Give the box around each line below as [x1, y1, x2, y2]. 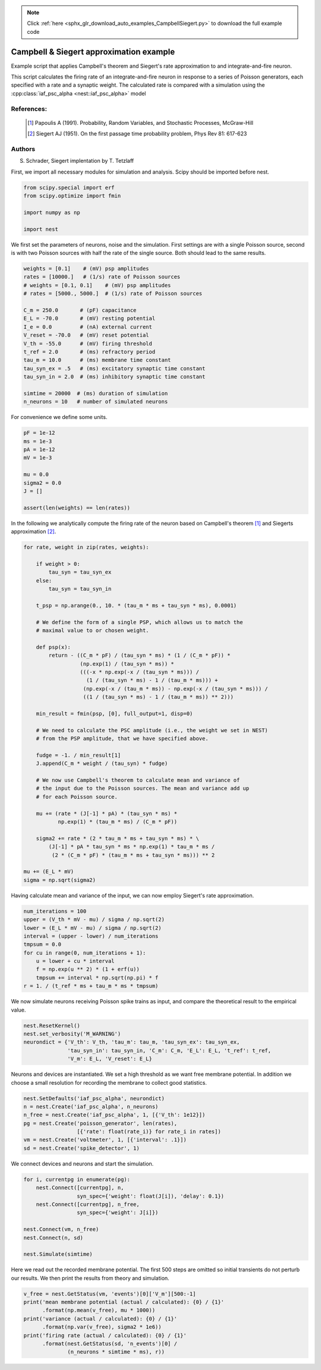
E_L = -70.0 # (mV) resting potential [23, 315, 156, 322]
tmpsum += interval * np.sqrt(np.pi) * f [36, 974, 159, 981]
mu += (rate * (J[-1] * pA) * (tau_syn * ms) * [36, 810, 178, 817]
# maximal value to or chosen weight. [36, 627, 149, 634]
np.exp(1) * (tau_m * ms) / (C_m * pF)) [58, 818, 178, 826]
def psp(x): [36, 644, 71, 650]
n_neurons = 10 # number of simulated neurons [23, 398, 168, 405]
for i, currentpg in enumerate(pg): [23, 1176, 131, 1183]
